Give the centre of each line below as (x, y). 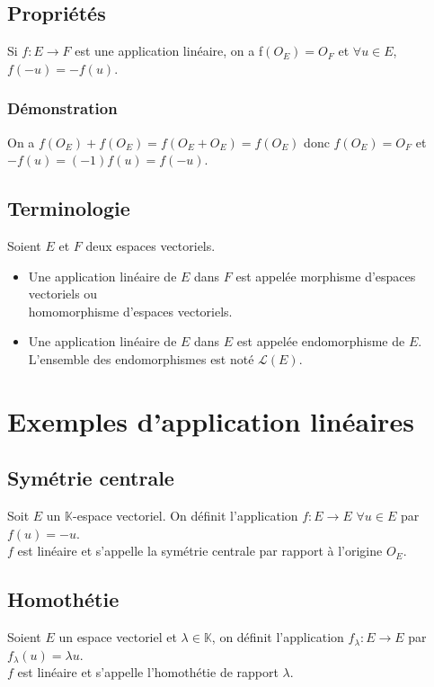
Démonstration (62, 108)
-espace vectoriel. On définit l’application (186, 516)
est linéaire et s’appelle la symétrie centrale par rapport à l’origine (200, 551)
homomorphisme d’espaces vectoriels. (130, 311)
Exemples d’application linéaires (211, 420)
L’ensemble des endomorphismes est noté (141, 358)
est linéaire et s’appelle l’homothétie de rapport (148, 672)
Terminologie (69, 208)
